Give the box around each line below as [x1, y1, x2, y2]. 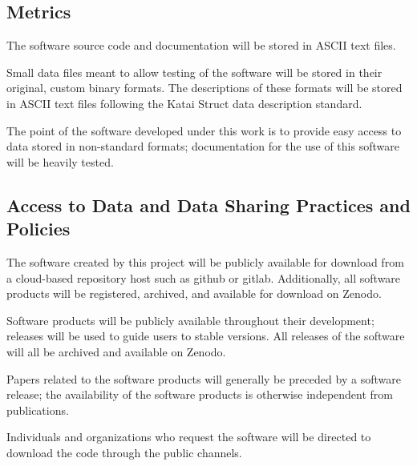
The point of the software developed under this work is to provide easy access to [6, 122, 402, 139]
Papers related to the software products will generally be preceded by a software [6, 370, 401, 387]
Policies [6, 216, 71, 241]
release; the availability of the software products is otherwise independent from [6, 386, 394, 403]
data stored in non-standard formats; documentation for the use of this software [6, 138, 399, 155]
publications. [6, 401, 69, 418]
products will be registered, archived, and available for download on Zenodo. [6, 285, 382, 302]
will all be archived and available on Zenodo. [6, 343, 226, 360]
